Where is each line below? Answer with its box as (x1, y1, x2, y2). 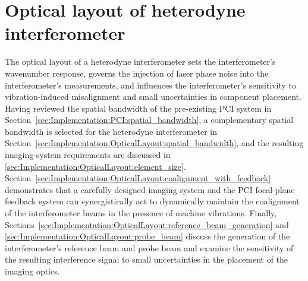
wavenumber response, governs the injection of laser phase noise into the (5, 67, 269, 79)
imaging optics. (5, 265, 60, 277)
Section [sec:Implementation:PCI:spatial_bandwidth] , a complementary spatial (5, 113, 294, 126)
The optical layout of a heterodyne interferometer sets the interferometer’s (5, 55, 276, 68)
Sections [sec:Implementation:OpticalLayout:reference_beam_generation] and (5, 218, 289, 231)
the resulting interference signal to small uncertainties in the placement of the (5, 253, 288, 266)
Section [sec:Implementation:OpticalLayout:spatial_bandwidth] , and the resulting (5, 137, 304, 149)
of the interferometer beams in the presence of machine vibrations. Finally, (5, 207, 277, 219)
